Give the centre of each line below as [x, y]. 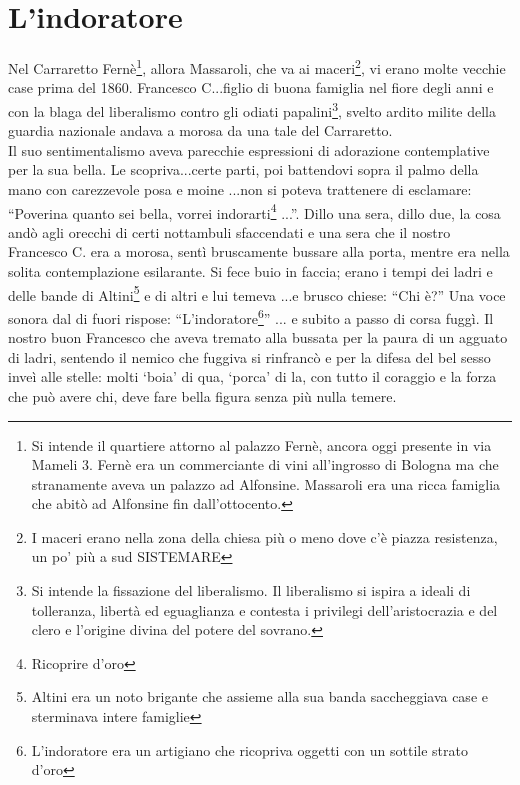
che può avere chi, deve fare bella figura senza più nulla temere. [202, 395]
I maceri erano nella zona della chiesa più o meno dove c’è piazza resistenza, [264, 536]
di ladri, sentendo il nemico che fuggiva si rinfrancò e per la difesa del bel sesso [249, 356]
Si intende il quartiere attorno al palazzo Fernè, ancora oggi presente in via [261, 444]
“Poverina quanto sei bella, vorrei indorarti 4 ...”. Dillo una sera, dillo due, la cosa [254, 211]
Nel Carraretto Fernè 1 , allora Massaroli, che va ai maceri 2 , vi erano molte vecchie [257, 66]
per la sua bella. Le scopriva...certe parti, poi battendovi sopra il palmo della [243, 169]
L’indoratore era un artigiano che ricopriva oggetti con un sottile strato [249, 749]
